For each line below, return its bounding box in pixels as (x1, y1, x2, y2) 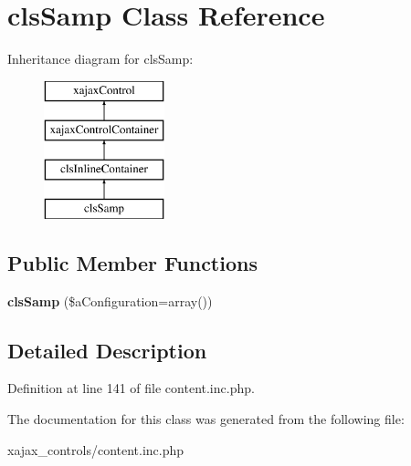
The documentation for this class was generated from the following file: (7, 409, 405, 429)
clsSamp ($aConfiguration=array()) (7, 291, 213, 310)
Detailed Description (7, 336, 207, 364)
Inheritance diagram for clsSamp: (7, 49, 194, 68)
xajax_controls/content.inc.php (7, 440, 184, 459)
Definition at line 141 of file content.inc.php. (7, 378, 255, 398)
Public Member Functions (7, 248, 258, 276)
